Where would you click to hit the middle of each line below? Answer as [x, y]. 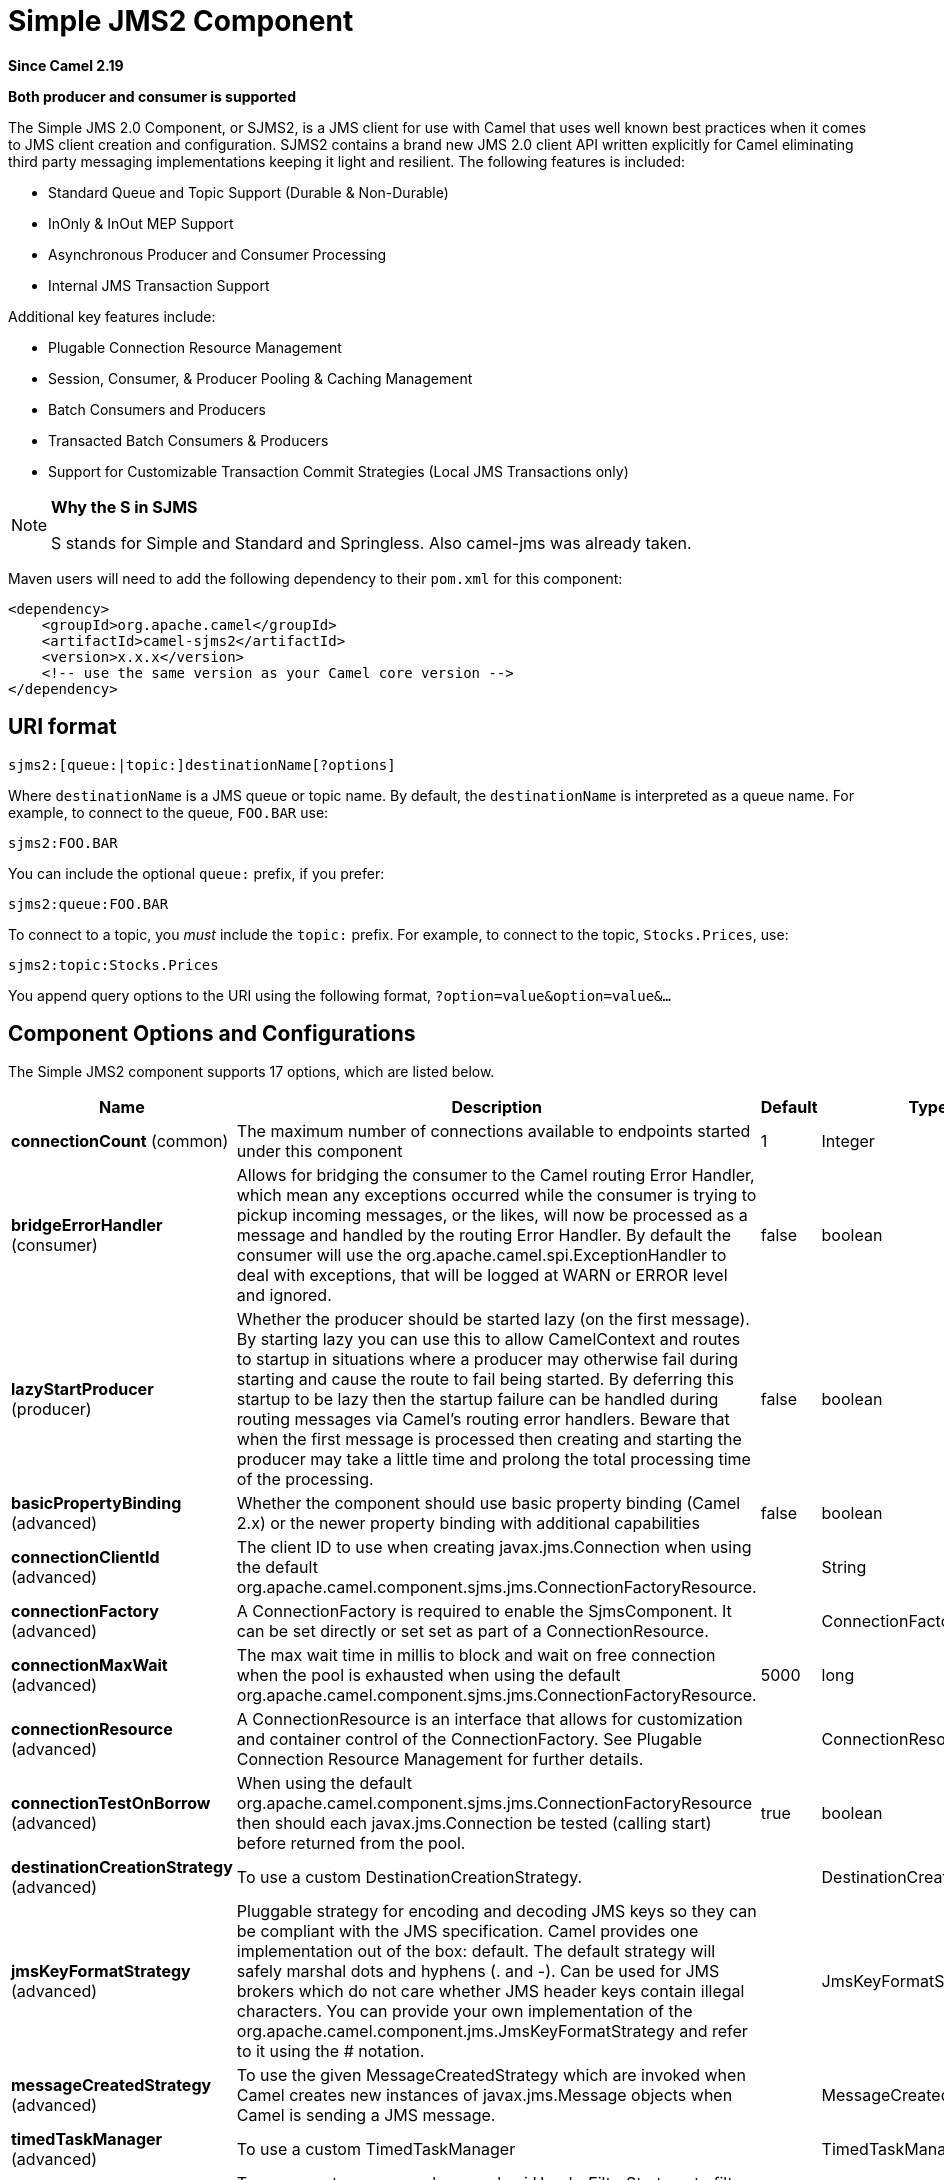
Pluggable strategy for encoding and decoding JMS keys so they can [496, 1911]
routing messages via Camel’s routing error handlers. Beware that [483, 1419]
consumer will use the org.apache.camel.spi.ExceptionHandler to [481, 1255]
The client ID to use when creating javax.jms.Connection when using [494, 1547]
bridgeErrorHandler [87, 1225]
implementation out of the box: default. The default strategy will [476, 1951]
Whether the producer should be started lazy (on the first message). [493, 1319]
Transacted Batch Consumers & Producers [188, 440]
